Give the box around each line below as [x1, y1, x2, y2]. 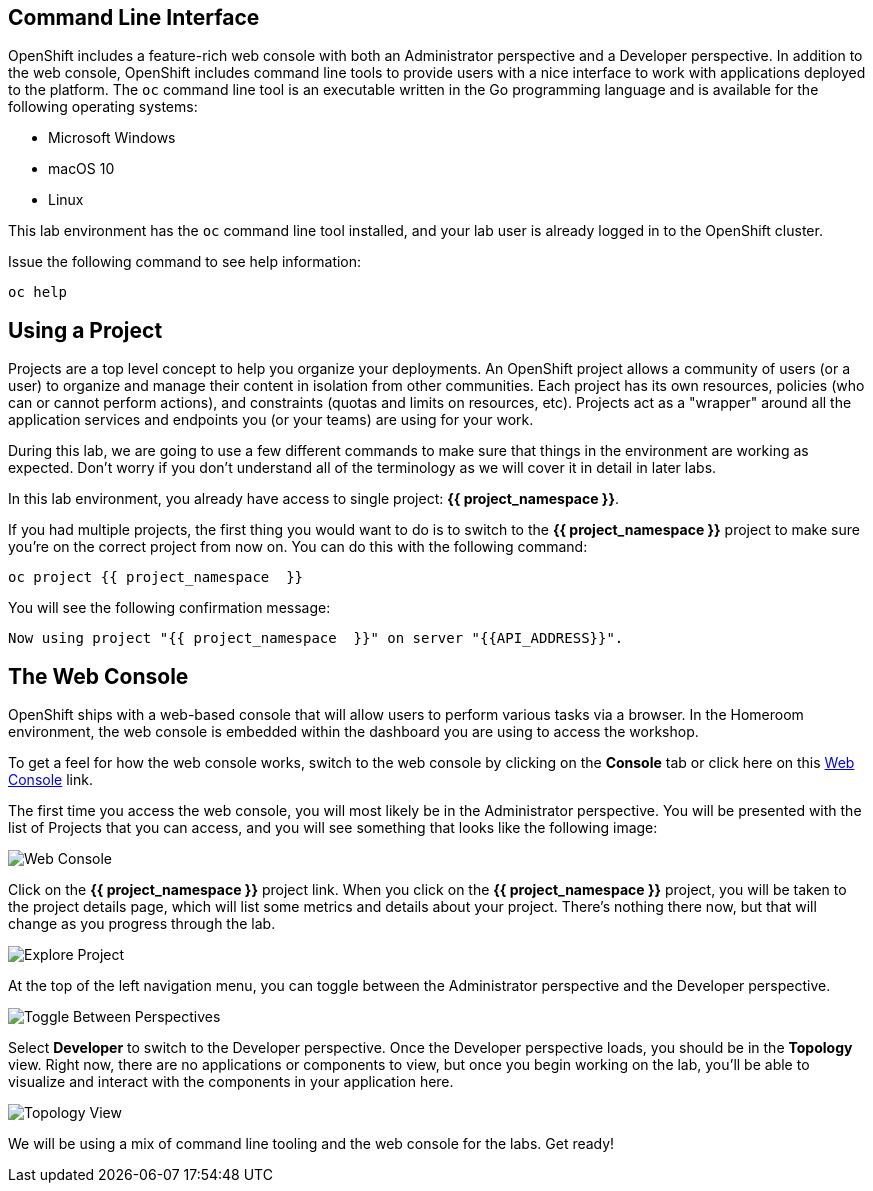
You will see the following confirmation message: [8, 599, 331, 617]
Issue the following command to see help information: [8, 253, 362, 271]
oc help [8, 284, 68, 301]
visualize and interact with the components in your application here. [8, 1073, 454, 1091]
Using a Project [8, 317, 163, 343]
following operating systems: [8, 98, 198, 116]
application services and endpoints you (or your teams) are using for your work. [8, 411, 534, 429]
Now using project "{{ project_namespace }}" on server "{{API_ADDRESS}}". [8, 630, 624, 647]
